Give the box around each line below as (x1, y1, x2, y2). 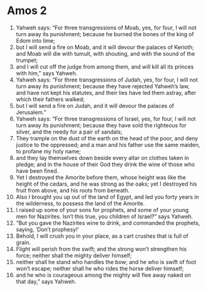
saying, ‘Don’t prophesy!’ (15, 225, 79, 233)
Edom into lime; (15, 37, 56, 44)
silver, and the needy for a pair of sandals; (15, 128, 123, 135)
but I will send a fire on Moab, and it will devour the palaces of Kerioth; (15, 43, 194, 51)
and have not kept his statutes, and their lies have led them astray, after (15, 89, 197, 96)
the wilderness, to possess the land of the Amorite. (15, 200, 145, 207)
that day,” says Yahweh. (15, 278, 77, 285)
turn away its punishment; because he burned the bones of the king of (15, 30, 194, 37)
